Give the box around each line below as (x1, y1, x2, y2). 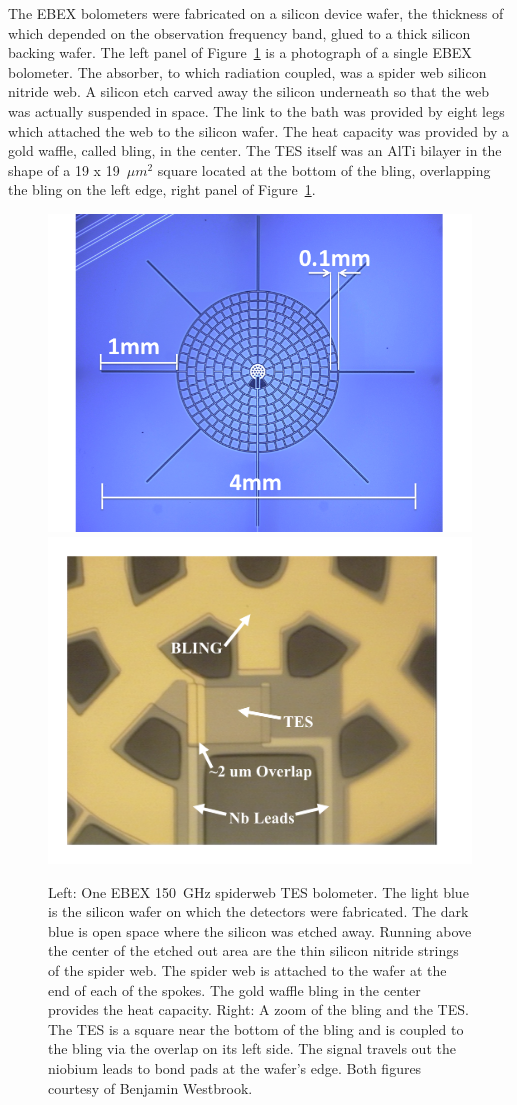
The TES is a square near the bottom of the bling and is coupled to (48, 1018, 464, 1039)
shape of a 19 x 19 (8, 159, 120, 180)
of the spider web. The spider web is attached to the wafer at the (48, 960, 447, 981)
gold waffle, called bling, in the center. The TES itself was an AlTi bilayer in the (8, 140, 502, 161)
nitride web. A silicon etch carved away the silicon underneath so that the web (8, 81, 489, 102)
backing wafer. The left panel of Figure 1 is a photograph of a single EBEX (8, 42, 472, 63)
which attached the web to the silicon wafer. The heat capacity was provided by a (8, 120, 510, 141)
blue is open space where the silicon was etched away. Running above (48, 920, 472, 941)
